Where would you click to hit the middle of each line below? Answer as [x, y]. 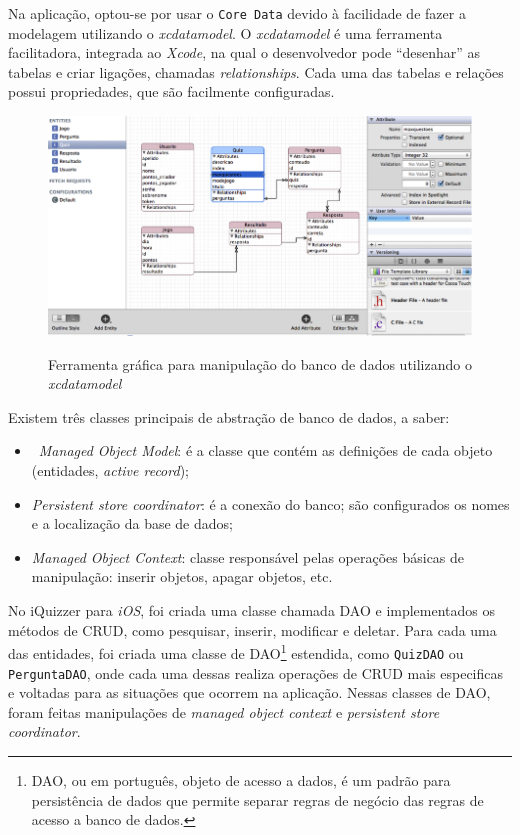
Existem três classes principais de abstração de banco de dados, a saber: [229, 416]
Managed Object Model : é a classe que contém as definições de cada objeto [265, 450]
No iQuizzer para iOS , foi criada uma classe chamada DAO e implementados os [252, 610]
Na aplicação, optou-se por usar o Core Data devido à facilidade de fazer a [237, 13]
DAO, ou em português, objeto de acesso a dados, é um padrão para [241, 779]
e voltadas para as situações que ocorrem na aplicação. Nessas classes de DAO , [249, 692]
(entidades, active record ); [110, 470]
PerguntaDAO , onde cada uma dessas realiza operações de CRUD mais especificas [256, 672]
